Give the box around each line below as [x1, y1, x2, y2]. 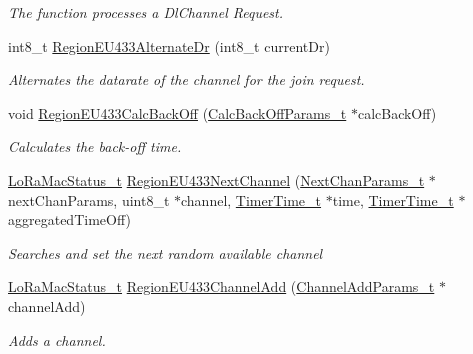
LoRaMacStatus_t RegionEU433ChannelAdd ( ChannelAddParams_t [8, 276, 435, 297]
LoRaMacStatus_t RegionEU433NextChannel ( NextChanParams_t [8, 169, 425, 190]
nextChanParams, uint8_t [8, 189, 170, 210]
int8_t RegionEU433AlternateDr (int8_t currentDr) [8, 35, 330, 56]
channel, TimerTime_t [181, 189, 322, 210]
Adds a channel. [8, 329, 106, 350]
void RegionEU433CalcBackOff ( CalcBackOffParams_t [8, 102, 347, 123]
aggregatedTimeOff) [8, 209, 131, 230]
